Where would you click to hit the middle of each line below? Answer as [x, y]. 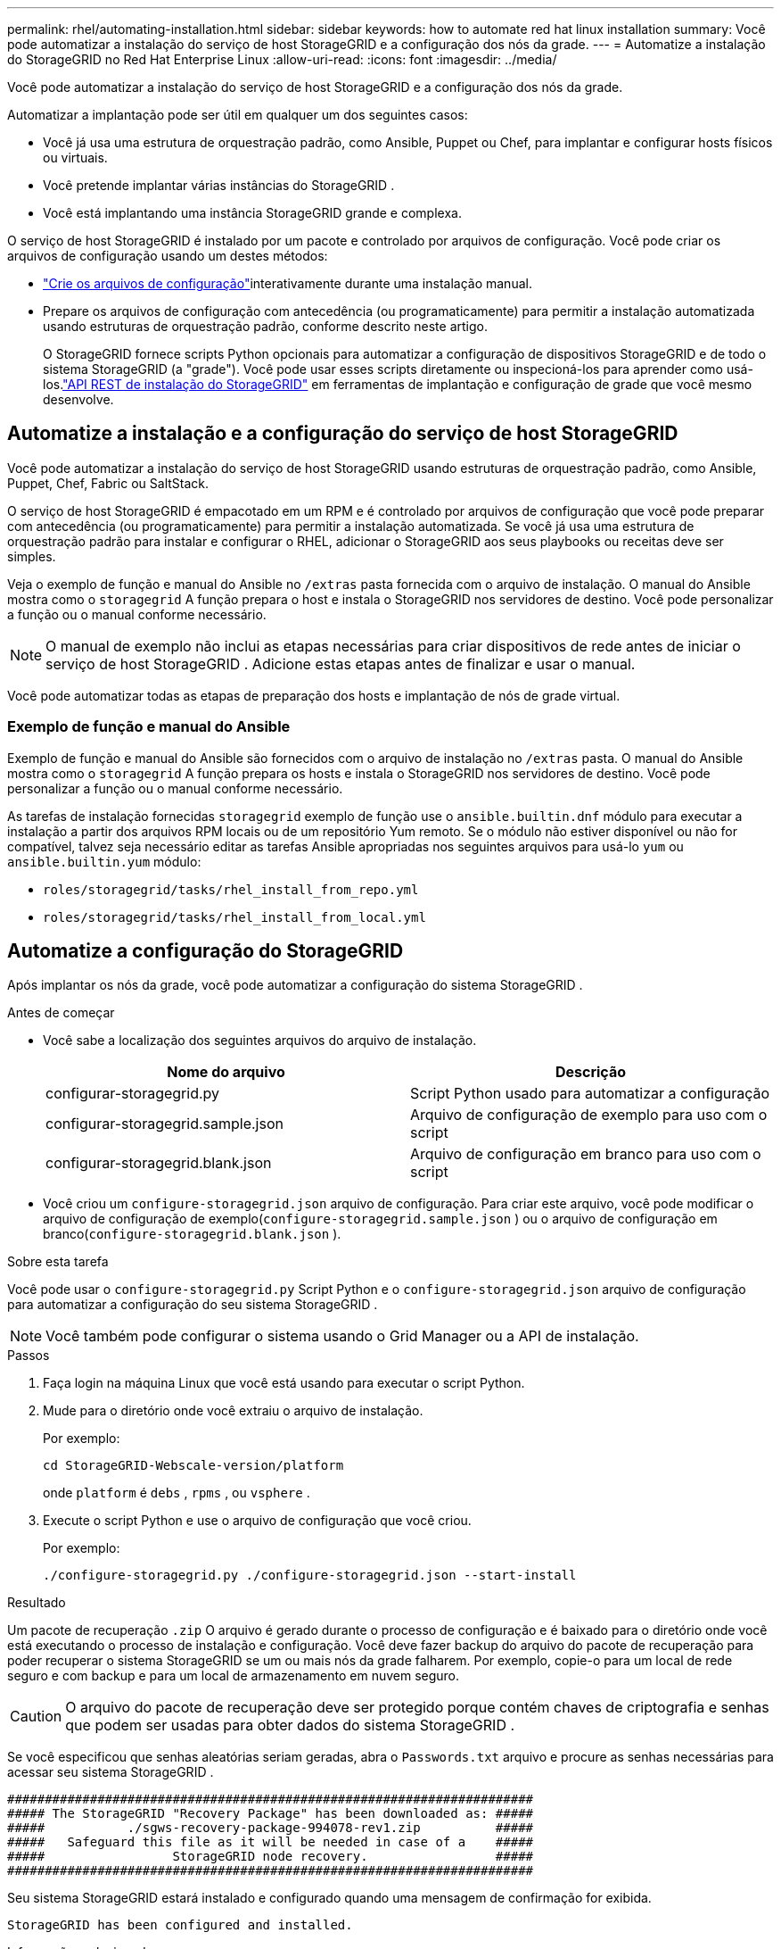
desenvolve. [78, 399]
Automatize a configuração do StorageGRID [206, 951]
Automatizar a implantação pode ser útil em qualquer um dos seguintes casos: [238, 115]
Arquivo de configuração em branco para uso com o [586, 1154]
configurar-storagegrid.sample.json [164, 1124]
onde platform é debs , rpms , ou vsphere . [177, 1493]
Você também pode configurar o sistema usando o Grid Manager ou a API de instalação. [342, 1336]
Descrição [591, 1072]
